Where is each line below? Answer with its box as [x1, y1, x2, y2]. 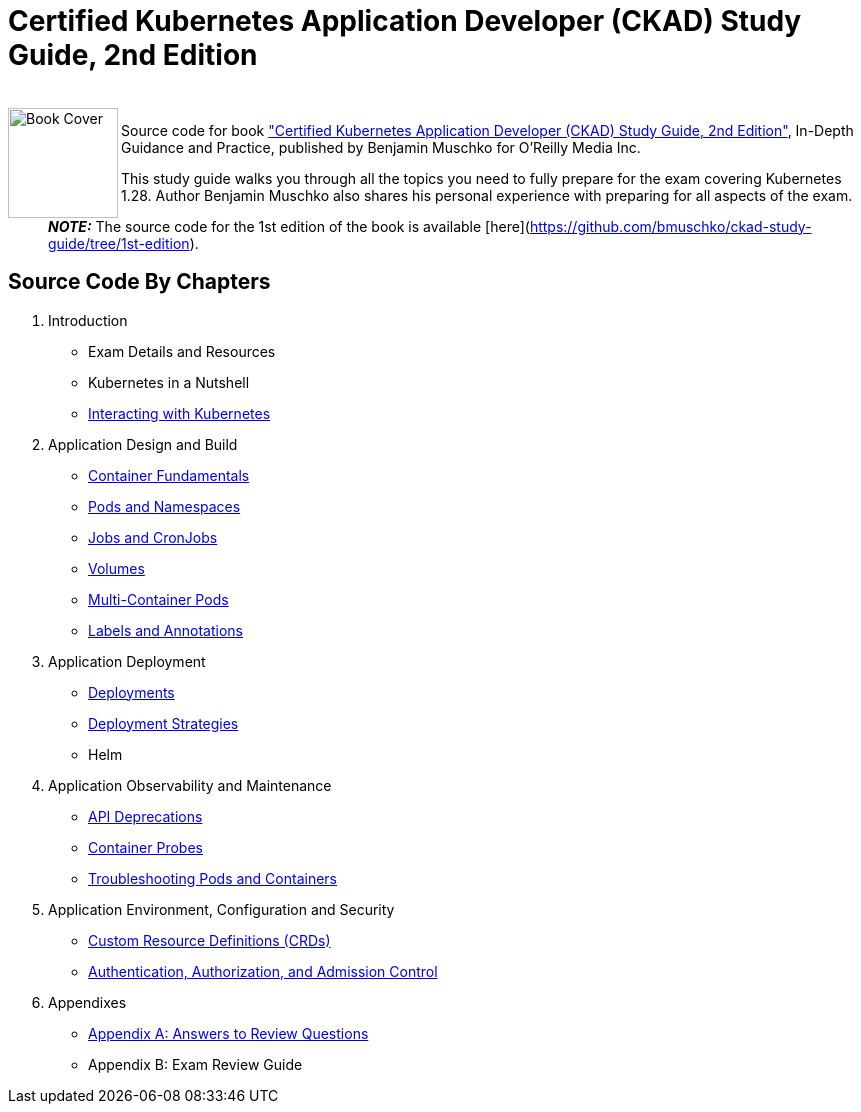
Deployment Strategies [88, 714, 239, 732]
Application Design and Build [48, 435, 238, 453]
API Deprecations [88, 807, 203, 825]
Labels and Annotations [88, 621, 244, 639]
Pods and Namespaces [88, 497, 241, 515]
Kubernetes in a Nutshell [88, 373, 250, 391]
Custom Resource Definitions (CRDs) [88, 931, 331, 949]
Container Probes [88, 838, 203, 856]
